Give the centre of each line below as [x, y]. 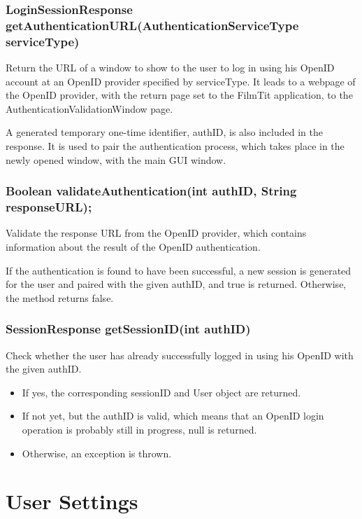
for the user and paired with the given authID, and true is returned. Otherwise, [176, 284]
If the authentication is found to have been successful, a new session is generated [179, 270]
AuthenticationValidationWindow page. [89, 108]
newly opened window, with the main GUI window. [116, 159]
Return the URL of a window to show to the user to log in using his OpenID [170, 68]
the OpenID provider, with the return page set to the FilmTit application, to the [179, 95]
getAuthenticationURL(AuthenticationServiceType [152, 25]
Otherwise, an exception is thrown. [97, 453]
